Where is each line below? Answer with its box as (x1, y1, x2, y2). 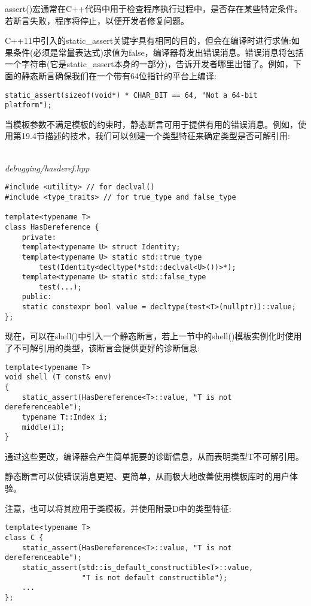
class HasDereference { (5, 222, 99, 231)
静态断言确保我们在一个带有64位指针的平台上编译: (21, 69, 217, 82)
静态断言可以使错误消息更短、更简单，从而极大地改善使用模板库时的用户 (5, 470, 289, 483)
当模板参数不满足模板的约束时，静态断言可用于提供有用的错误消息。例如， (5, 117, 298, 130)
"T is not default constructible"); (81, 573, 228, 582)
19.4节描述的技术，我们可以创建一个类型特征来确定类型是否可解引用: (21, 129, 290, 142)
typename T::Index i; (22, 412, 108, 421)
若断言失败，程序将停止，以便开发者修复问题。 (5, 14, 189, 26)
